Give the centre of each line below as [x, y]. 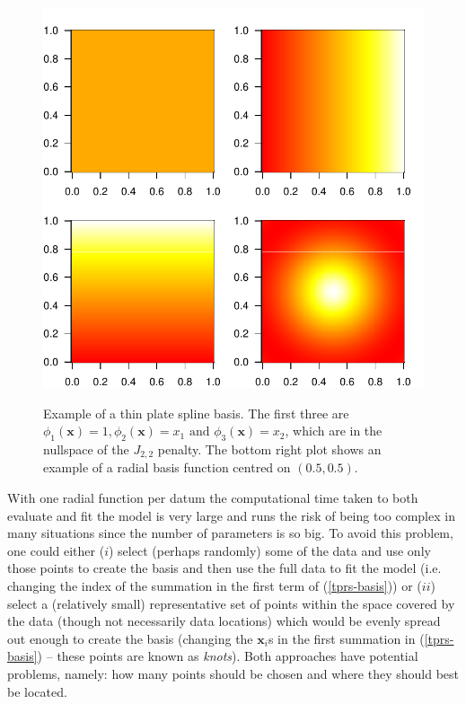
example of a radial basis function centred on [167, 467]
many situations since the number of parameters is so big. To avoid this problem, [230, 533]
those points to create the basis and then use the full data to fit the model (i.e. [224, 568]
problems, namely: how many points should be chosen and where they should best [233, 673]
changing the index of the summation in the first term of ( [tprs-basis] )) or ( [215, 585]
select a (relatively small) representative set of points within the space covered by [231, 603]
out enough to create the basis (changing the [130, 638]
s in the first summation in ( [346, 638]
